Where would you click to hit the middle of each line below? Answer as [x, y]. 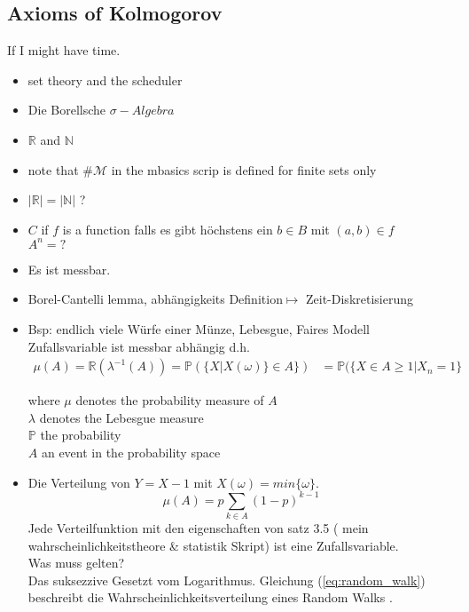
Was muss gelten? [76, 563]
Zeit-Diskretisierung [360, 299]
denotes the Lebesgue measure [121, 417]
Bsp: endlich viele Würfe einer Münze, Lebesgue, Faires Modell [199, 329]
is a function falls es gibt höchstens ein [168, 229]
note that [53, 169]
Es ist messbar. [69, 269]
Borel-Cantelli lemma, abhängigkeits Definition [155, 299]
